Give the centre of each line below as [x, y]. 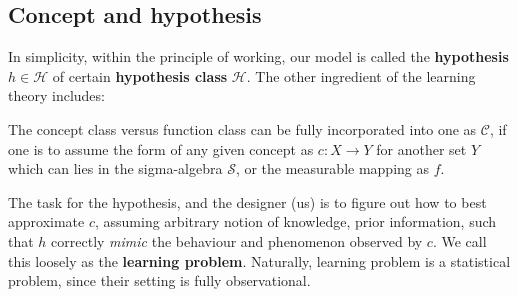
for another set [421, 148]
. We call [459, 240]
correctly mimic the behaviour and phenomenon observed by [237, 240]
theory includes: [56, 95]
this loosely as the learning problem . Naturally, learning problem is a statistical [259, 260]
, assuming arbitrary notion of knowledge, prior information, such [296, 221]
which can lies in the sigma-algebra [115, 168]
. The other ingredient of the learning [361, 75]
